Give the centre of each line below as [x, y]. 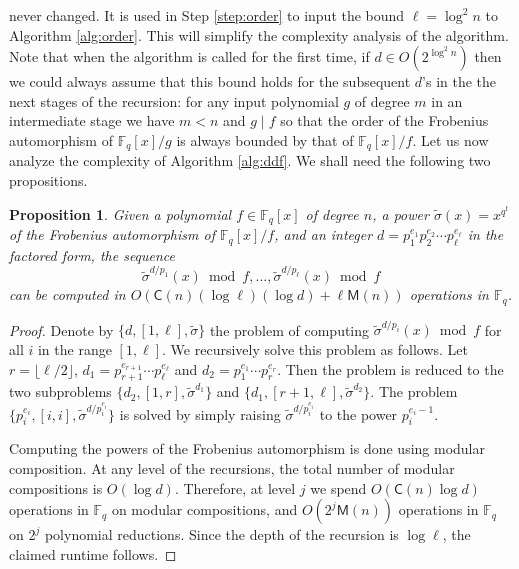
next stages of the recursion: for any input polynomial [174, 100]
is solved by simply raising [200, 413]
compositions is [56, 487]
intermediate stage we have [92, 120]
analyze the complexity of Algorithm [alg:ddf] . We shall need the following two [250, 160]
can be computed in [67, 294]
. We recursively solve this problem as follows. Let [315, 348]
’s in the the [459, 81]
